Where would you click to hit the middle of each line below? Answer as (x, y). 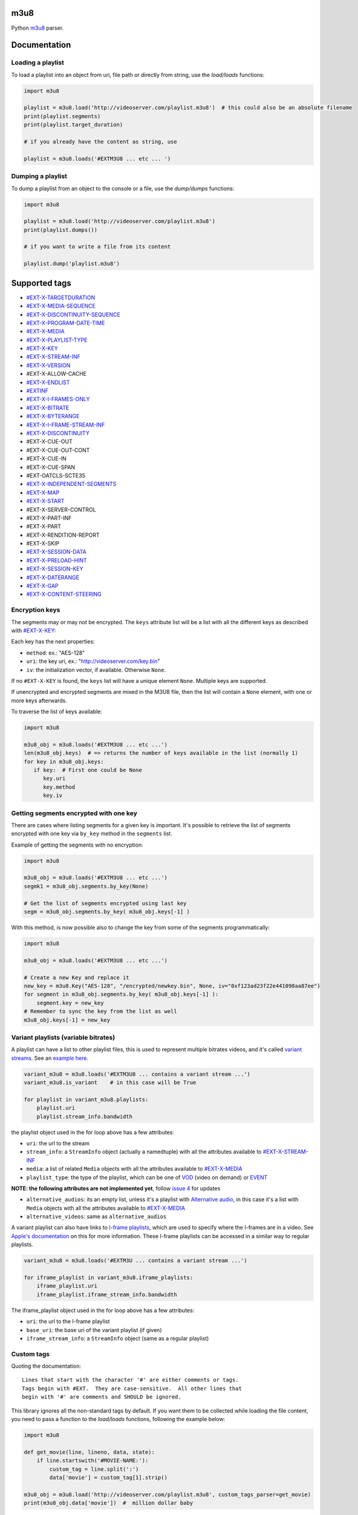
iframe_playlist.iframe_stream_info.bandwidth (107, 1294)
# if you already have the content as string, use (101, 142)
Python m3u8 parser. (37, 28)
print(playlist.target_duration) (73, 125)
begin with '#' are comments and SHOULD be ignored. (102, 1397)
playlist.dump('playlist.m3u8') (72, 264)
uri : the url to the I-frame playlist (68, 1322)
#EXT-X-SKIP (43, 544)
